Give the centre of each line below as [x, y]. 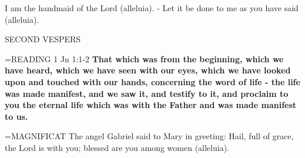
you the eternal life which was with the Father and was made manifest [151, 105]
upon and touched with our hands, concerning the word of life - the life [152, 81]
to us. [16, 116]
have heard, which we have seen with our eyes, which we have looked [148, 70]
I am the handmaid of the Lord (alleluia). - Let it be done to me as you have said [152, 8]
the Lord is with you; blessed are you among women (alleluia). [117, 147]
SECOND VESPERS [43, 39]
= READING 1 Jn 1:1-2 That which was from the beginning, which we [144, 58]
